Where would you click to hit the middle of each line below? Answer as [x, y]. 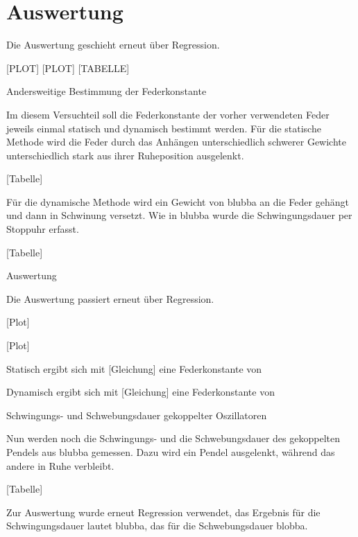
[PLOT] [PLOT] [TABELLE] [68, 68]
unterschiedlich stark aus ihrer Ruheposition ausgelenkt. [125, 155]
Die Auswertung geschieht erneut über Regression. [113, 45]
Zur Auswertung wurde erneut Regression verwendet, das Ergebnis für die [163, 512]
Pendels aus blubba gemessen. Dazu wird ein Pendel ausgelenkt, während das [171, 452]
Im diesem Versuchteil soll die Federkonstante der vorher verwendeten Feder [168, 114]
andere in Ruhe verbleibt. [60, 465]
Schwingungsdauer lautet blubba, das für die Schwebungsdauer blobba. [157, 526]
